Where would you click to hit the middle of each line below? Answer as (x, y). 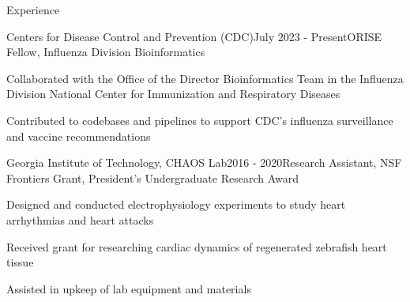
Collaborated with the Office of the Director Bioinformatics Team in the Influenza (205, 78)
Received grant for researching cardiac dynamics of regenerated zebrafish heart (197, 246)
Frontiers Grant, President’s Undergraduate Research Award (152, 177)
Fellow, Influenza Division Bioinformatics (106, 52)
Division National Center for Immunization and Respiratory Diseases (173, 94)
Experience (33, 9)
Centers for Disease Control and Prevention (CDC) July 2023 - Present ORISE (194, 36)
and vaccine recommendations (79, 136)
